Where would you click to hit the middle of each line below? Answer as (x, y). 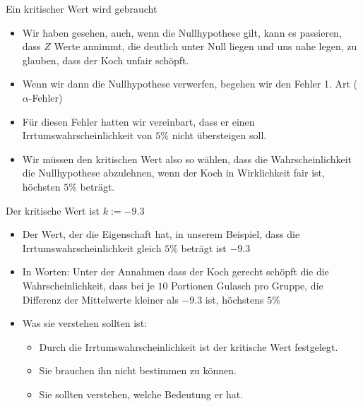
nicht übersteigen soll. (219, 135)
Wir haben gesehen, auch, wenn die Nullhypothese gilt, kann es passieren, (182, 32)
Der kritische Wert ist (53, 210)
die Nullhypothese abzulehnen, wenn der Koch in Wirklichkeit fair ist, (173, 173)
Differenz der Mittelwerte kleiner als (100, 299)
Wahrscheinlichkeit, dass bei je (88, 285)
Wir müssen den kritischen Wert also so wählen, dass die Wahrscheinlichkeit (187, 159)
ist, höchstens (234, 299)
